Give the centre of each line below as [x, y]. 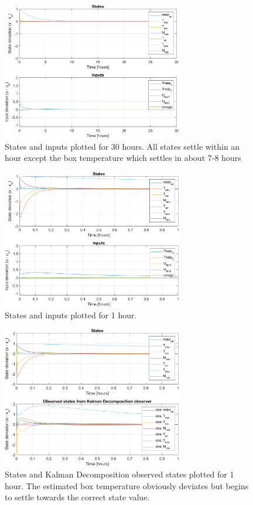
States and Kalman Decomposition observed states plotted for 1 [119, 474]
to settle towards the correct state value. [77, 497]
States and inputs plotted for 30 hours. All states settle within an [122, 146]
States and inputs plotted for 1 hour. [71, 315]
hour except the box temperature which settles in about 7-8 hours [123, 158]
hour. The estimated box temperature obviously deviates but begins [127, 485]
